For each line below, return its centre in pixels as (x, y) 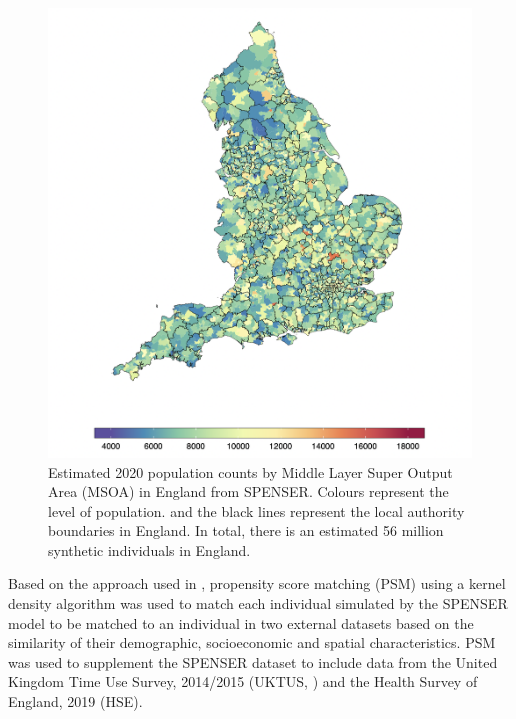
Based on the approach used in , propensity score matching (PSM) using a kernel (257, 583)
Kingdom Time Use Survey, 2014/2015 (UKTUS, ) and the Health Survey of (243, 681)
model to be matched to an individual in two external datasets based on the (241, 622)
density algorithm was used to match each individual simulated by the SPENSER (258, 603)
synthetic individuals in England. (149, 549)
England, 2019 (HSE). (75, 701)
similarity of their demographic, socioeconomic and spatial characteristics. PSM (252, 642)
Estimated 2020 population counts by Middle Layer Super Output (250, 471)
